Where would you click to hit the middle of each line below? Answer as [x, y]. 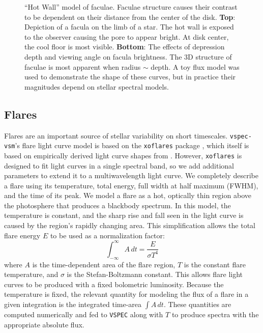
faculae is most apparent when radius [83, 66]
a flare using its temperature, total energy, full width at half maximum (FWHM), [131, 185]
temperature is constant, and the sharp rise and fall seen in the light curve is [124, 215]
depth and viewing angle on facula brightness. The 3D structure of [128, 56]
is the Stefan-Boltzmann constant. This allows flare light [155, 274]
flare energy [22, 235]
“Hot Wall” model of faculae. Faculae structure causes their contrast [131, 7]
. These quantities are [197, 304]
